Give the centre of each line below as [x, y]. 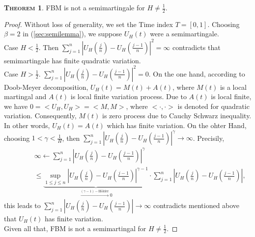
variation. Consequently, [40, 116]
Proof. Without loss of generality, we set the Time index [88, 24]
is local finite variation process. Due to [128, 96]
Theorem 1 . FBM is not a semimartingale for [74, 7]
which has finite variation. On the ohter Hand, [177, 125]
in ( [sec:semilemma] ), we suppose [72, 34]
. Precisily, [209, 138]
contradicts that [196, 47]
